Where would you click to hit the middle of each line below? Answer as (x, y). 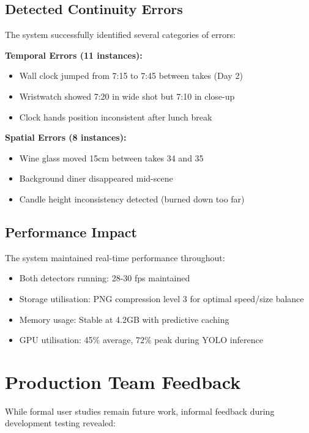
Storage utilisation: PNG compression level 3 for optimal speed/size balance (162, 298)
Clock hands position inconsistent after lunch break (116, 117)
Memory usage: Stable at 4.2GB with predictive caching (124, 319)
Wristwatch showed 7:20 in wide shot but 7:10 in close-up (127, 96)
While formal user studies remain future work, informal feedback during (140, 411)
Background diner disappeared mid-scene (96, 178)
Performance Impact (71, 231)
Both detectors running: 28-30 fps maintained (105, 278)
